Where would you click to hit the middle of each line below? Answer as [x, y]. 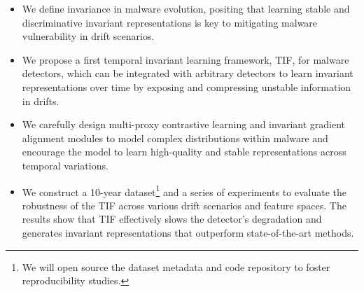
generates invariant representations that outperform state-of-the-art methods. [188, 232]
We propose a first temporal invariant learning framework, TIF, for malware [185, 59]
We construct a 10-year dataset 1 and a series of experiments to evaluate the [184, 190]
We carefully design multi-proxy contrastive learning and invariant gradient [184, 124]
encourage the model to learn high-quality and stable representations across [184, 152]
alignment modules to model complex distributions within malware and [175, 138]
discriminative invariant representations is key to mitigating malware [170, 22]
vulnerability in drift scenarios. [88, 36]
